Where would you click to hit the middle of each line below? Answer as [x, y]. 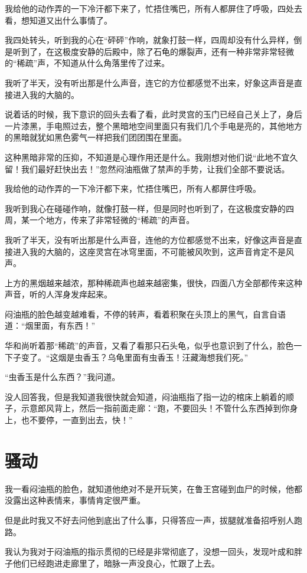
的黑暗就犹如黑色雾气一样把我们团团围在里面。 [96, 137]
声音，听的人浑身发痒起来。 [58, 294]
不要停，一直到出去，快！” [81, 420]
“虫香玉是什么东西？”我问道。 [63, 377]
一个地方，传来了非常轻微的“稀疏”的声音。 [112, 220]
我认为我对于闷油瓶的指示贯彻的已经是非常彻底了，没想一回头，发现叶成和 [149, 551]
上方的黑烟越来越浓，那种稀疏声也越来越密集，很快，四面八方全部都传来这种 [153, 282]
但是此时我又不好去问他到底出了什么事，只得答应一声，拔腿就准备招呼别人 [149, 520]
